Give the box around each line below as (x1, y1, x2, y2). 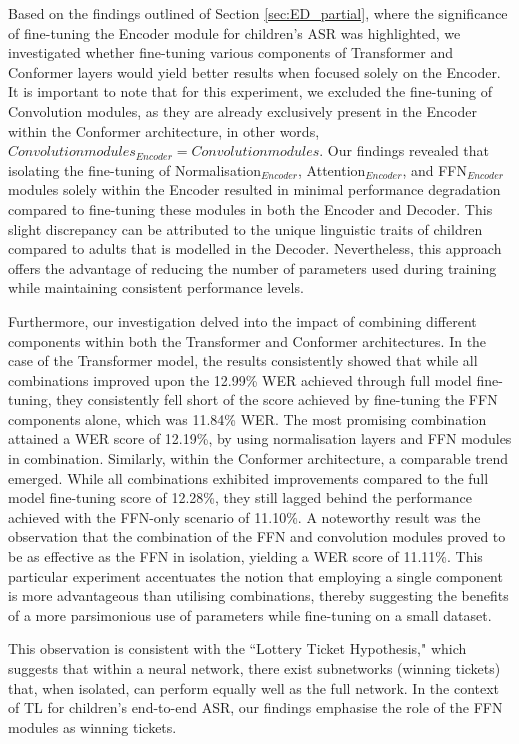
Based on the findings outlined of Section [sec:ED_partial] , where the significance (8, 3, 508, 23)
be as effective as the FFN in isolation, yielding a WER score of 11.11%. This (8, 546, 483, 567)
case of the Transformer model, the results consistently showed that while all (8, 350, 478, 371)
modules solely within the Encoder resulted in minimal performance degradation (8, 179, 501, 200)
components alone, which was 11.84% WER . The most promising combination (8, 408, 487, 429)
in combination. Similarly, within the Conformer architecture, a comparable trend (8, 448, 509, 469)
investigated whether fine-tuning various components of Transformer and (8, 42, 454, 63)
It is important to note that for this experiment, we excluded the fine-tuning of (8, 81, 493, 102)
